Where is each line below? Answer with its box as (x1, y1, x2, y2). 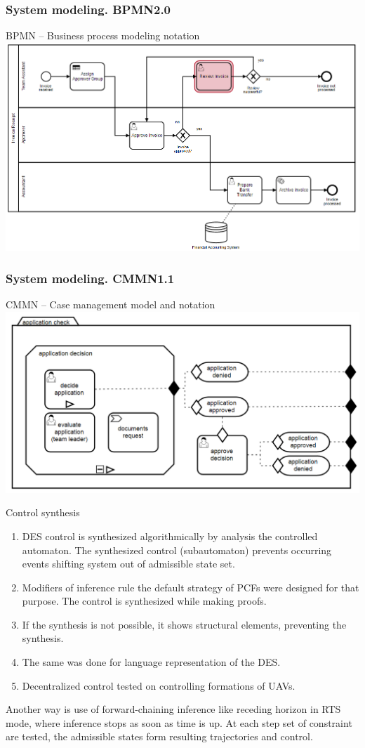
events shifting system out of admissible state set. (22, 556, 235, 571)
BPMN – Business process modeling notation (6, 28, 200, 43)
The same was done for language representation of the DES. (22, 655, 281, 669)
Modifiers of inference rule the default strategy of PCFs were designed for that (22, 579, 359, 594)
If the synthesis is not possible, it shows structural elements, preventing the (22, 617, 347, 631)
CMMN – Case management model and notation (6, 297, 215, 312)
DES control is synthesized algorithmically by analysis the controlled (22, 528, 318, 543)
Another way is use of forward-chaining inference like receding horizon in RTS (6, 702, 341, 716)
